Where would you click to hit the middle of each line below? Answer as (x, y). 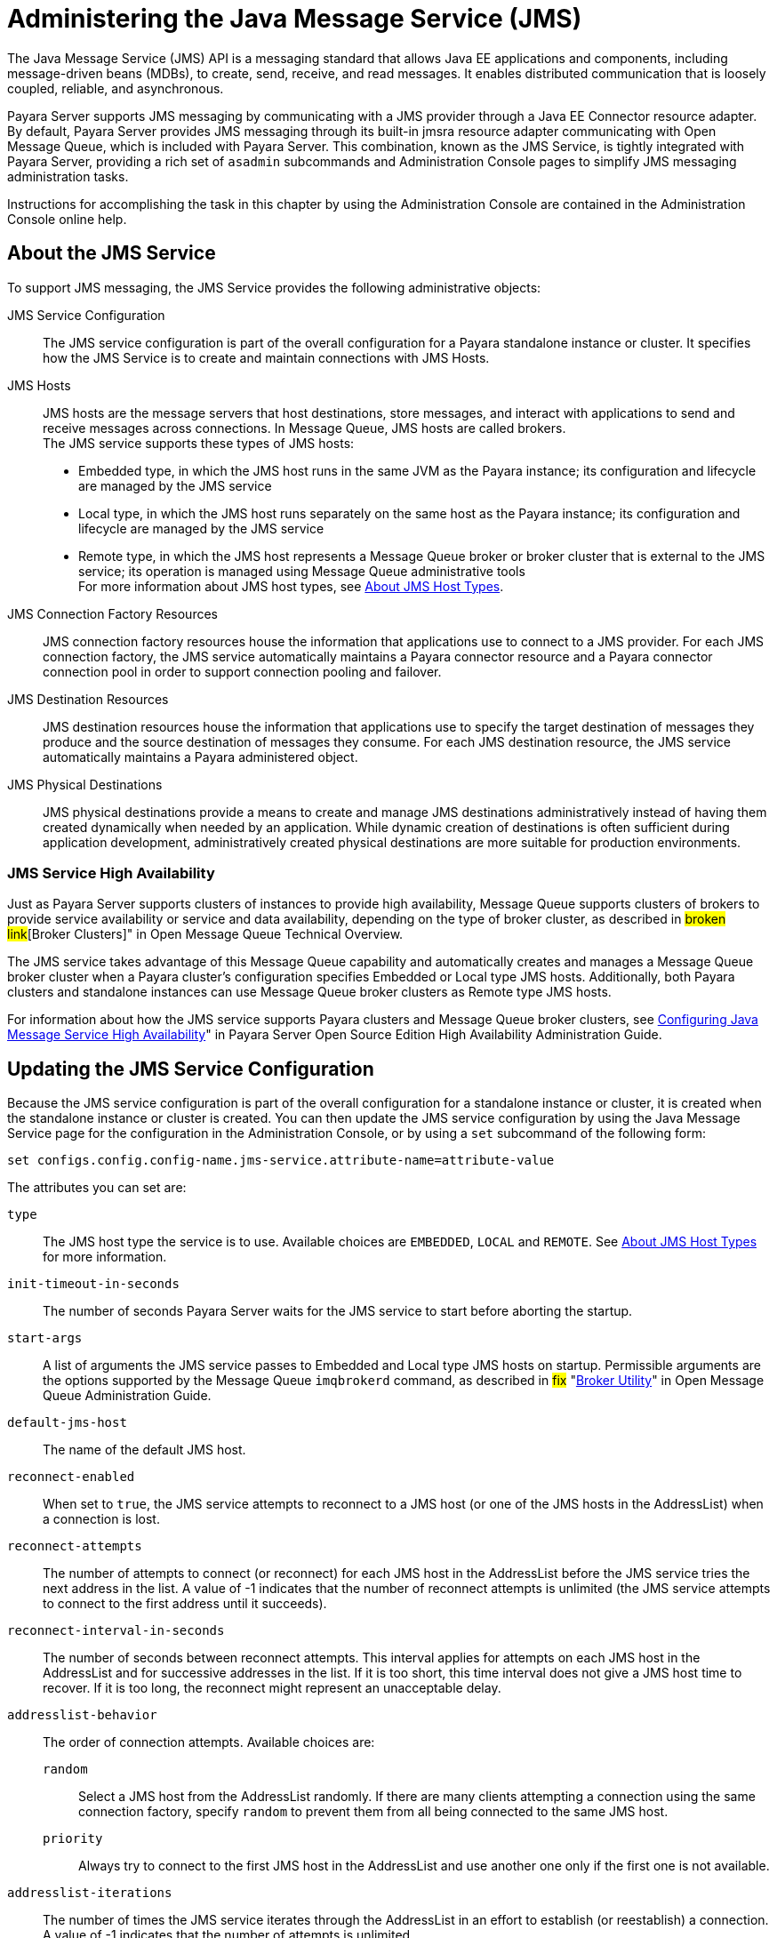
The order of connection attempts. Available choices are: (209, 1742)
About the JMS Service (112, 253)
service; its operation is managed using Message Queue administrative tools (302, 571)
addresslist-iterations (90, 1893)
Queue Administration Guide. (127, 1396)
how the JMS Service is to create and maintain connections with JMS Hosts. (266, 357)
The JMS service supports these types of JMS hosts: (199, 443)
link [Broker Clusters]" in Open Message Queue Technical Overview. (205, 934)
